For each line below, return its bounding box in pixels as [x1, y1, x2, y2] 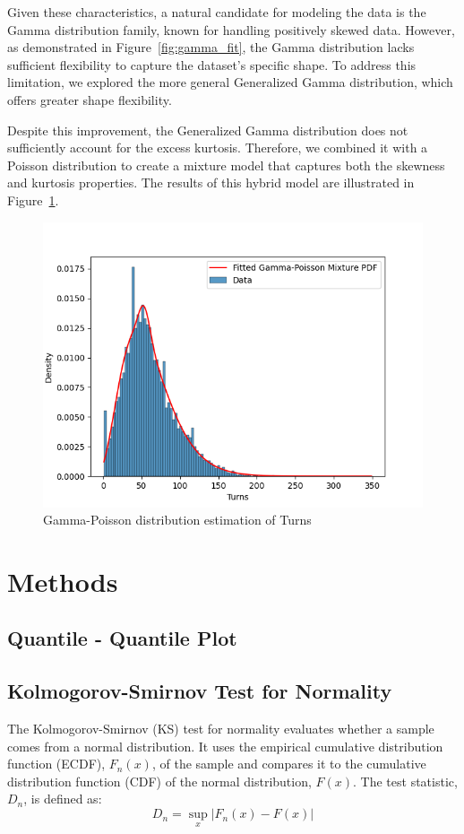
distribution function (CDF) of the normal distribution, [7, 771, 312, 790]
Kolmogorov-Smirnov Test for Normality [7, 677, 392, 705]
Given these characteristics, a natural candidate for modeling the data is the [7, 3, 426, 21]
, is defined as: [23, 789, 102, 808]
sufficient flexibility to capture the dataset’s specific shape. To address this [7, 55, 417, 74]
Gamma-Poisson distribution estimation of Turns [43, 510, 312, 529]
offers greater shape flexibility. [7, 90, 172, 109]
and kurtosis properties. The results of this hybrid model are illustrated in [7, 173, 415, 192]
